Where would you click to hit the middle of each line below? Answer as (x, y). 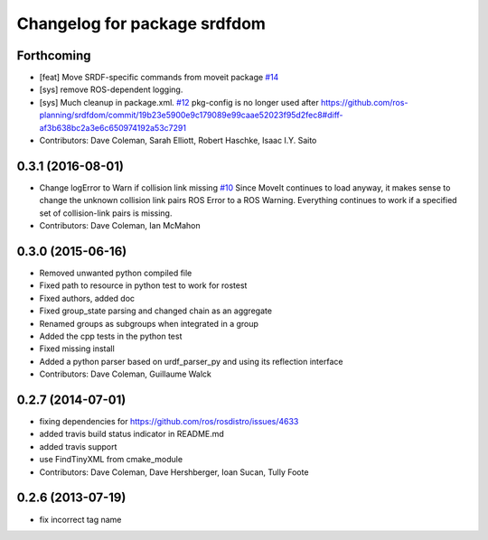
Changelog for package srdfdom (141, 23)
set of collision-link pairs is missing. (106, 213)
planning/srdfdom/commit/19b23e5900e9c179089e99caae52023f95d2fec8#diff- (191, 115)
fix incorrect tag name (80, 519)
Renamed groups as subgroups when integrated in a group (149, 323)
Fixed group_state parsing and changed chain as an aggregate (156, 311)
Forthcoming (54, 56)
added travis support (78, 446)
